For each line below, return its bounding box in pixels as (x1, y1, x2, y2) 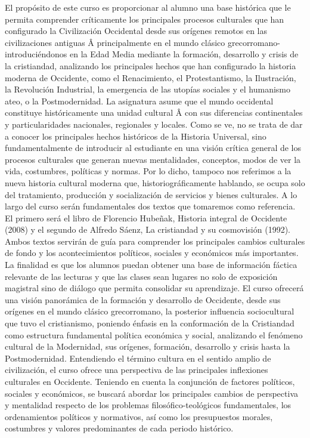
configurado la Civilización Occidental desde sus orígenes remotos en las (5, 24, 267, 37)
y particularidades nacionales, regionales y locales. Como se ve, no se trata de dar (5, 118, 303, 130)
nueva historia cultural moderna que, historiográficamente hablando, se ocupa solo (5, 176, 305, 189)
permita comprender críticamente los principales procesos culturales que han (5, 13, 284, 25)
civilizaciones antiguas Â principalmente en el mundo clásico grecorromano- (5, 36, 280, 48)
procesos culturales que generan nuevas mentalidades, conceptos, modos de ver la (5, 153, 301, 165)
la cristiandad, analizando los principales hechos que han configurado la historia (5, 59, 296, 72)
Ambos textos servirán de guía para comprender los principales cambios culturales (5, 235, 305, 247)
